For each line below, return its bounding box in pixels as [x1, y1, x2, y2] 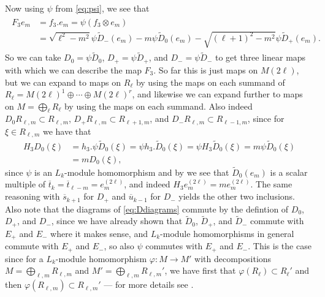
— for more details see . [104, 278, 194, 291]
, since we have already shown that [51, 214, 183, 227]
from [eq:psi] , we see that [55, 2, 150, 14]
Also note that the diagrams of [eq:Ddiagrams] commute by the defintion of [5, 202, 289, 215]
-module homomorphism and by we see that [64, 165, 229, 178]
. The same [250, 178, 292, 190]
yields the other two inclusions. [178, 190, 295, 203]
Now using [5, 2, 44, 14]
